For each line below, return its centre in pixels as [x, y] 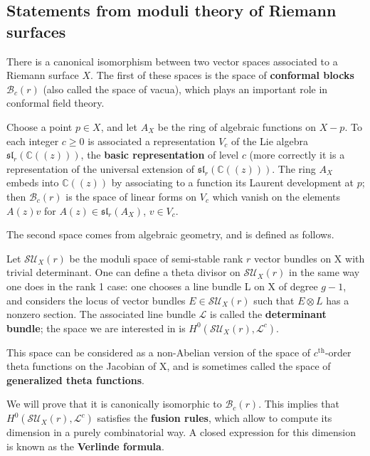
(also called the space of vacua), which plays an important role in [185, 89]
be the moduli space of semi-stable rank [156, 258]
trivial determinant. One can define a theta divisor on [123, 272]
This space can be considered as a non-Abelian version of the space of [159, 352]
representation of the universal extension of [101, 168]
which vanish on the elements [276, 196]
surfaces [36, 31]
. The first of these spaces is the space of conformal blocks [222, 75]
